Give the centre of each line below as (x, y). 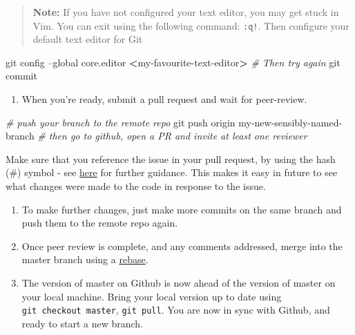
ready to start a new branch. (82, 323)
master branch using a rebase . (85, 259)
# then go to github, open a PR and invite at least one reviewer (172, 136)
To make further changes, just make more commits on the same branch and (182, 209)
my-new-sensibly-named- (290, 122)
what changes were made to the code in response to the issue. (136, 186)
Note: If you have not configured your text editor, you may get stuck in (186, 12)
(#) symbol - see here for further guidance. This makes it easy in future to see (172, 172)
